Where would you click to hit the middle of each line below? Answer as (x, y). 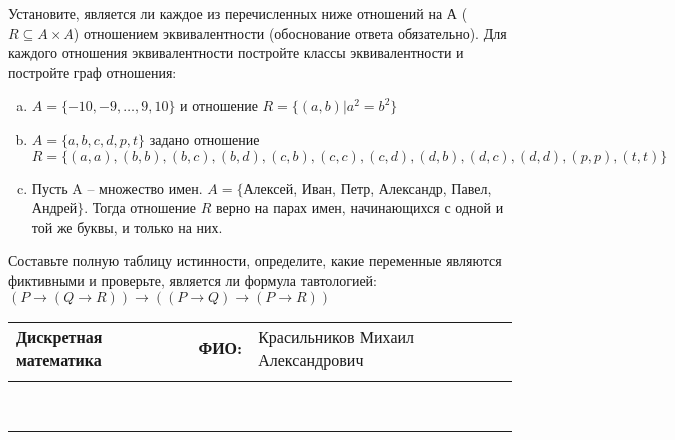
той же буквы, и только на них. (127, 226)
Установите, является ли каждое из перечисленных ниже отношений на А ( (238, 13)
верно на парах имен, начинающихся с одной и (359, 207)
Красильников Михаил (336, 336)
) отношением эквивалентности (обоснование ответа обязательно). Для (290, 32)
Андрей (54, 207)
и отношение (219, 105)
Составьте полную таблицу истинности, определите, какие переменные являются (255, 260)
